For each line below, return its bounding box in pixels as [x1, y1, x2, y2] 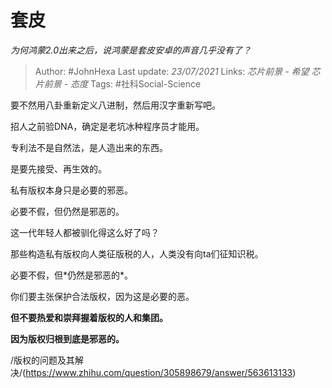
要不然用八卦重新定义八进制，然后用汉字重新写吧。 [10, 99, 221, 111]
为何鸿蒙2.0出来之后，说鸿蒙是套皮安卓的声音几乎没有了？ [10, 44, 252, 56]
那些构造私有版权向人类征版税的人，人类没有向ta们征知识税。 [10, 247, 264, 260]
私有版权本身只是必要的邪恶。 [10, 184, 133, 196]
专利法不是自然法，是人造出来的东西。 [10, 141, 168, 153]
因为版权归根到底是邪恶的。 [10, 332, 125, 345]
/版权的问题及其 [10, 354, 76, 366]
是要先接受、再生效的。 [10, 162, 107, 175]
